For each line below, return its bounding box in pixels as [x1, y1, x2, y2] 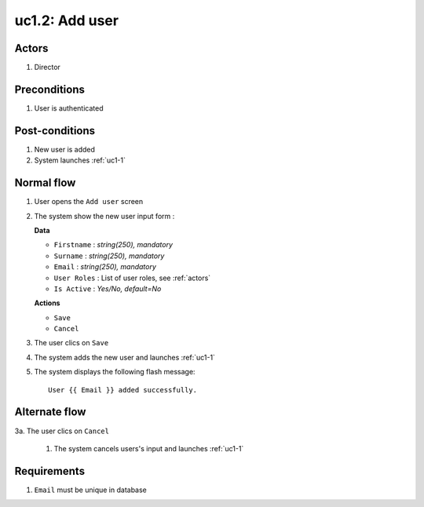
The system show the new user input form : [34, 211, 175, 221]
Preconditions [14, 82, 86, 96]
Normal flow [14, 177, 76, 190]
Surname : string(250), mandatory [53, 251, 165, 261]
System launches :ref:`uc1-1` [34, 155, 126, 165]
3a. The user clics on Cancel [14, 426, 110, 436]
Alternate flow [14, 405, 86, 419]
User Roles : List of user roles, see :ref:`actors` [53, 273, 211, 283]
